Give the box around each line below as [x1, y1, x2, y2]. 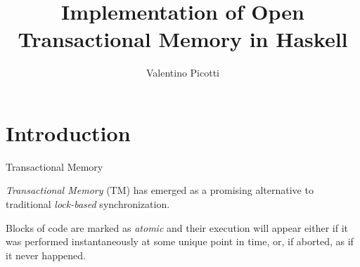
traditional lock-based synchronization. [6, 197, 170, 211]
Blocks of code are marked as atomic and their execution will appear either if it [6, 220, 348, 235]
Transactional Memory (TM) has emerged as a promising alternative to [6, 183, 314, 197]
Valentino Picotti [146, 65, 220, 80]
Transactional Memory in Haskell [18, 25, 348, 53]
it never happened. [6, 247, 86, 262]
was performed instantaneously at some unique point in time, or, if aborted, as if [6, 234, 354, 249]
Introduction [6, 118, 131, 147]
